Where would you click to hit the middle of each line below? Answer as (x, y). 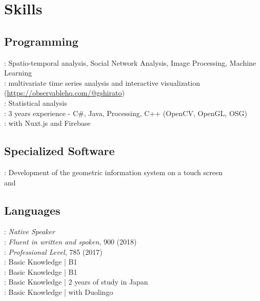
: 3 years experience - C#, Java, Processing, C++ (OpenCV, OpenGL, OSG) (126, 113)
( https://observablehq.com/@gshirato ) (64, 93)
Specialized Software (59, 151)
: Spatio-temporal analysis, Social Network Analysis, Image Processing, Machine (130, 62)
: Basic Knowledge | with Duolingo (59, 291)
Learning (18, 73)
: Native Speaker (29, 231)
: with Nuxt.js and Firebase (47, 123)
